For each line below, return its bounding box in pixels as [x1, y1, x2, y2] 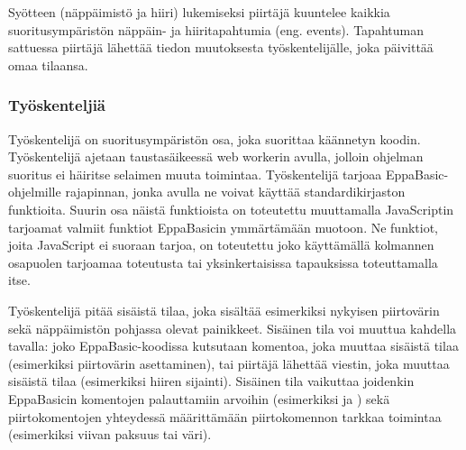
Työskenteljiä [8, 94, 106, 116]
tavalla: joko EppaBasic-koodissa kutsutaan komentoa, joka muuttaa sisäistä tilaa [8, 336, 459, 355]
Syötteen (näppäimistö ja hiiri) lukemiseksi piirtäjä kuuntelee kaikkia [8, 3, 390, 21]
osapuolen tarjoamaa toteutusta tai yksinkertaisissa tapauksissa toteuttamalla [8, 253, 438, 271]
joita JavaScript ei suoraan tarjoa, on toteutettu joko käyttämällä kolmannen [8, 235, 434, 254]
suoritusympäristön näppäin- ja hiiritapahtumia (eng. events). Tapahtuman [8, 20, 424, 39]
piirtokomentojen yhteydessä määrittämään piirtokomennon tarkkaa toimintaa [8, 407, 442, 426]
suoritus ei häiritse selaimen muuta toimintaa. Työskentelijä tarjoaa [8, 164, 382, 183]
